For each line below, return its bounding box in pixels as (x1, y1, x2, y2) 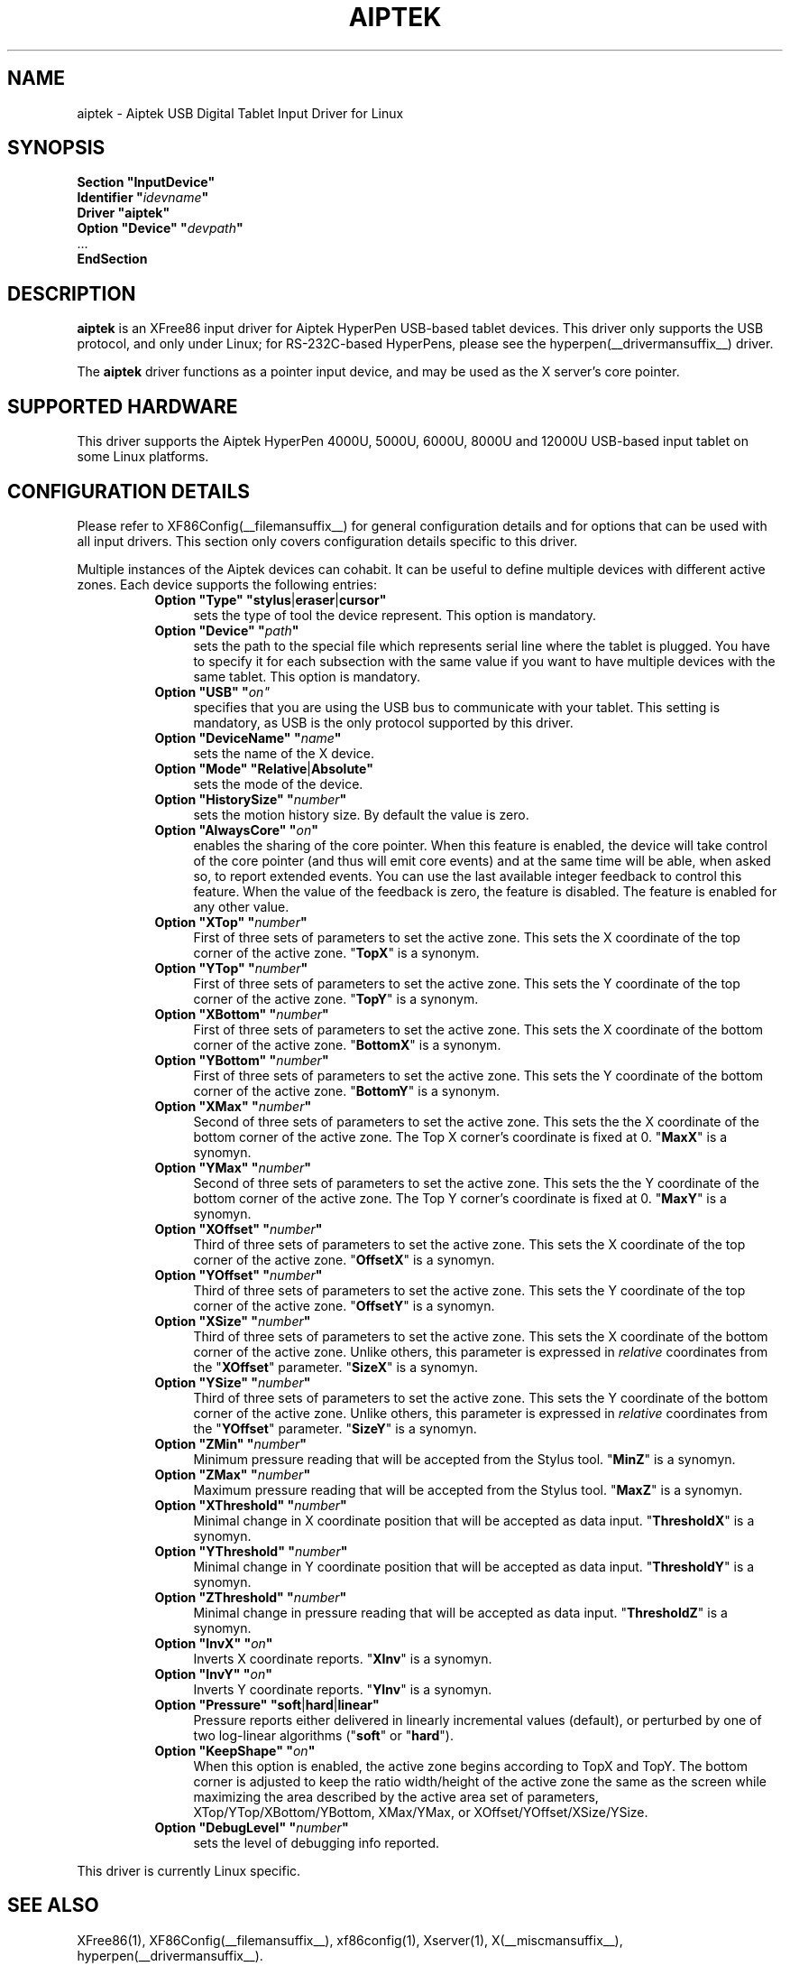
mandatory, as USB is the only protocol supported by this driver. (193, 714, 574, 730)
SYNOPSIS (7, 136, 106, 160)
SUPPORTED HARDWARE (7, 394, 238, 418)
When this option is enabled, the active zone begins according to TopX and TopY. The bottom (193, 1757, 748, 1774)
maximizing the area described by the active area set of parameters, (193, 1788, 599, 1804)
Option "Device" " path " (154, 622, 299, 638)
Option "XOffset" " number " (154, 1220, 323, 1237)
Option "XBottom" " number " (154, 1006, 329, 1022)
